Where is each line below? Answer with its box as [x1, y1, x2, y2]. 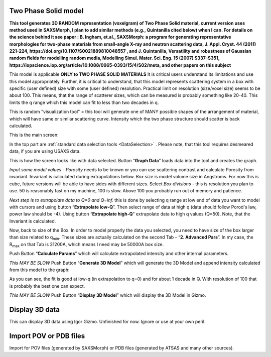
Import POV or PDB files [9, 331, 85, 340]
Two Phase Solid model [9, 7, 84, 15]
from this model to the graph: [9, 267, 70, 273]
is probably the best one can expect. [9, 283, 85, 289]
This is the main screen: [9, 132, 59, 138]
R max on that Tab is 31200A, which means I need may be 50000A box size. [9, 241, 164, 249]
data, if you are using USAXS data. [9, 148, 81, 154]
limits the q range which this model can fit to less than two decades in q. [9, 99, 159, 105]
